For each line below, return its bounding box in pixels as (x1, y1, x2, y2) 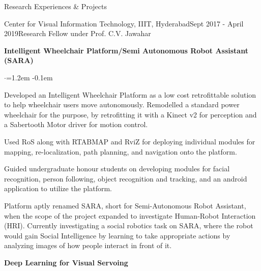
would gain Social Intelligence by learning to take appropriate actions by (4, 230, 230, 240)
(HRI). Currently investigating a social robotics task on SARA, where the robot (4, 220, 253, 231)
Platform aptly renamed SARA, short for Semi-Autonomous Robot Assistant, (4, 200, 246, 210)
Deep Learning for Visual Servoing (4, 257, 128, 267)
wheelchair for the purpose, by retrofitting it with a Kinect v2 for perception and (4, 109, 257, 119)
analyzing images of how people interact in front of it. (4, 240, 172, 251)
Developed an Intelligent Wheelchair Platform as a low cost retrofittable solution (4, 89, 256, 100)
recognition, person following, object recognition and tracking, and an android (4, 173, 247, 184)
